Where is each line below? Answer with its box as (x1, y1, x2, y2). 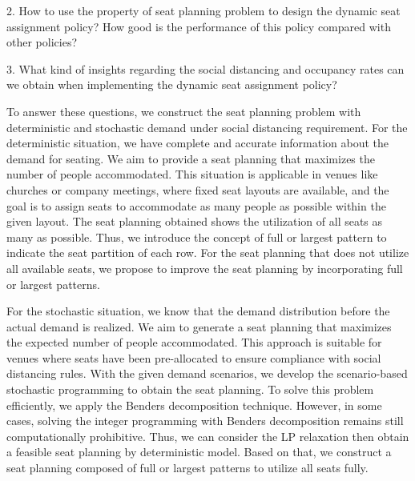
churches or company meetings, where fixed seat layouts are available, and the (6, 181, 389, 198)
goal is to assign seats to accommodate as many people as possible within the (6, 197, 386, 214)
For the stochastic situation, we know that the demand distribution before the (6, 303, 390, 319)
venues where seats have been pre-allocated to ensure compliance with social (6, 349, 381, 366)
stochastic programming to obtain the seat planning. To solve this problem (6, 381, 374, 398)
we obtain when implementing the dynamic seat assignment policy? (6, 76, 337, 93)
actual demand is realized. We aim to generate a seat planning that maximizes (6, 318, 392, 335)
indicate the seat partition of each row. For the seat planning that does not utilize (6, 244, 409, 261)
